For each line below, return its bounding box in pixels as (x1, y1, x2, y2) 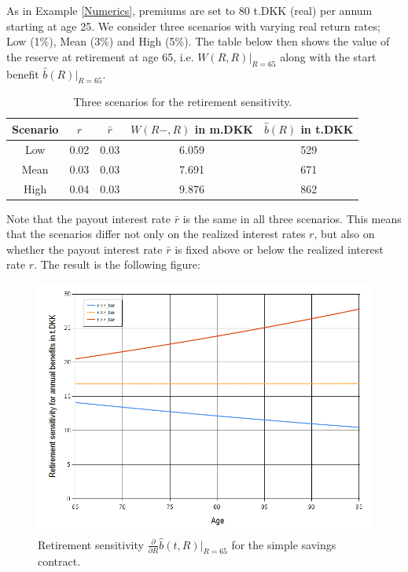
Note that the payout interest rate (6, 210, 171, 226)
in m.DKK (194, 120, 253, 137)
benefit (6, 65, 39, 82)
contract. (38, 553, 81, 570)
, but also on (314, 225, 375, 242)
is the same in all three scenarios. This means (182, 210, 402, 226)
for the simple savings (231, 536, 336, 552)
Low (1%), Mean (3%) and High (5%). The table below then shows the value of (6, 33, 390, 49)
